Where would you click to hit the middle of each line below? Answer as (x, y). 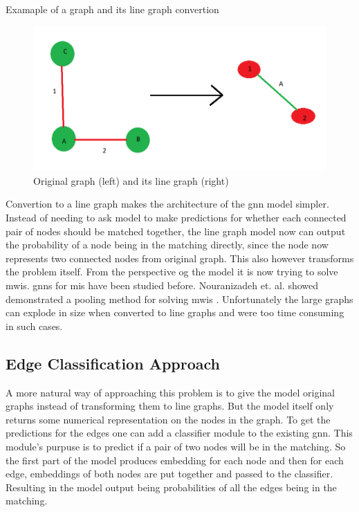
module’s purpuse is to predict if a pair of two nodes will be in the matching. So (176, 446)
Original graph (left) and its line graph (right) (131, 180)
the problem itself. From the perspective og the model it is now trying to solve (172, 272)
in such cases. (34, 326)
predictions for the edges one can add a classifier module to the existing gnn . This (179, 433)
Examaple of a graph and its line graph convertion (112, 9)
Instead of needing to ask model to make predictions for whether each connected (176, 217)
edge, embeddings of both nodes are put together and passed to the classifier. (169, 474)
